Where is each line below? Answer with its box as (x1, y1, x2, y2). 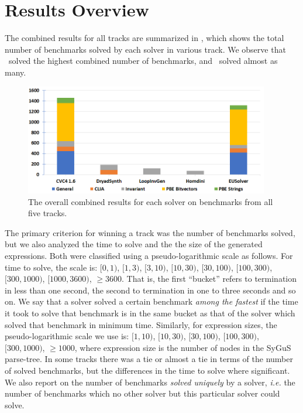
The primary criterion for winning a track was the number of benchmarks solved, (5, 226, 295, 238)
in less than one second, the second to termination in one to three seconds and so (5, 284, 296, 296)
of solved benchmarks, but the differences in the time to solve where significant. (5, 364, 290, 377)
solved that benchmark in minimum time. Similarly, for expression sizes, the (5, 318, 277, 330)
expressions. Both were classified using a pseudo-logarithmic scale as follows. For (5, 250, 293, 262)
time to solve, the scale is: (5, 261, 98, 273)
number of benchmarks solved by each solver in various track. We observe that (5, 43, 286, 55)
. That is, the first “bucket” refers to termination (121, 272, 297, 285)
